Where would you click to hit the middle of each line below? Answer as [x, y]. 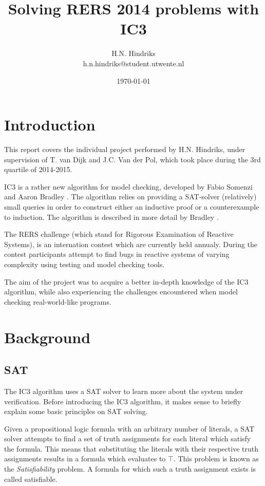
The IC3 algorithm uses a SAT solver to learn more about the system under [124, 391]
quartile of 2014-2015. [38, 169]
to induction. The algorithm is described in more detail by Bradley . [111, 217]
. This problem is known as [216, 459]
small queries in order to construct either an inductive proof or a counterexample [132, 207]
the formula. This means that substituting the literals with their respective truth [131, 448]
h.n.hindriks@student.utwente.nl [134, 63]
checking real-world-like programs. [58, 301]
